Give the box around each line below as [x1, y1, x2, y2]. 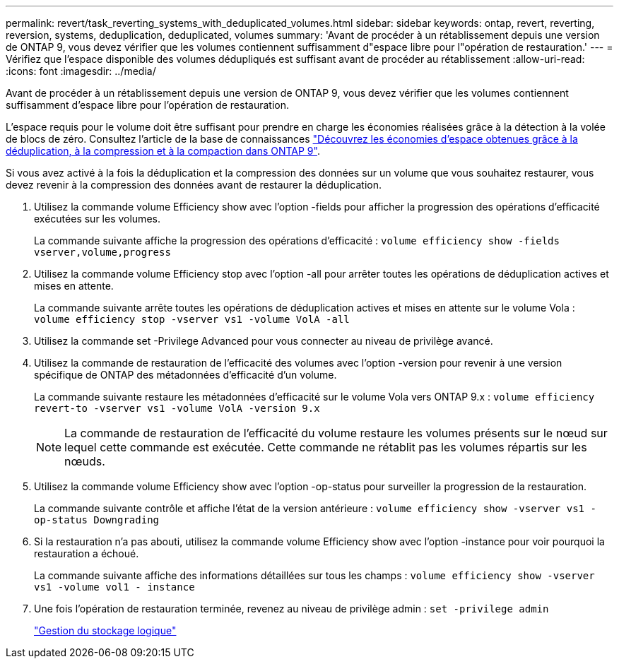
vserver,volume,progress [34, 247, 171, 258]
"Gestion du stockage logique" [34, 624, 177, 636]
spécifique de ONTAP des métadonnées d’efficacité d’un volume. [34, 369, 337, 381]
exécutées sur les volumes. [34, 213, 160, 225]
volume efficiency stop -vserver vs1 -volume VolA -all [34, 314, 350, 325]
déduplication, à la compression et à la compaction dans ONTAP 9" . [6, 145, 320, 157]
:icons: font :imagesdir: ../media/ [6, 65, 156, 77]
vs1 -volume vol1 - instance [34, 581, 195, 593]
